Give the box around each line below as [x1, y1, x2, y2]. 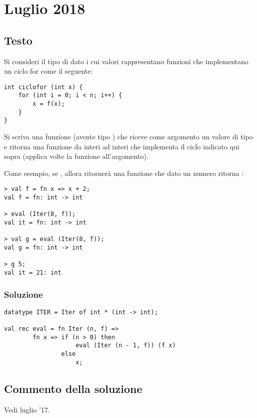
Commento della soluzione [4, 380, 142, 396]
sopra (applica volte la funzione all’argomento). [4, 151, 148, 161]
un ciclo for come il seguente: [4, 66, 93, 76]
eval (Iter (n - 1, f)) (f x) [75, 342, 176, 349]
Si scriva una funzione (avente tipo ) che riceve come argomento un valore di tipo [4, 131, 253, 142]
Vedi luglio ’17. [4, 404, 50, 414]
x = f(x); [32, 100, 65, 108]
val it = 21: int [4, 269, 61, 276]
